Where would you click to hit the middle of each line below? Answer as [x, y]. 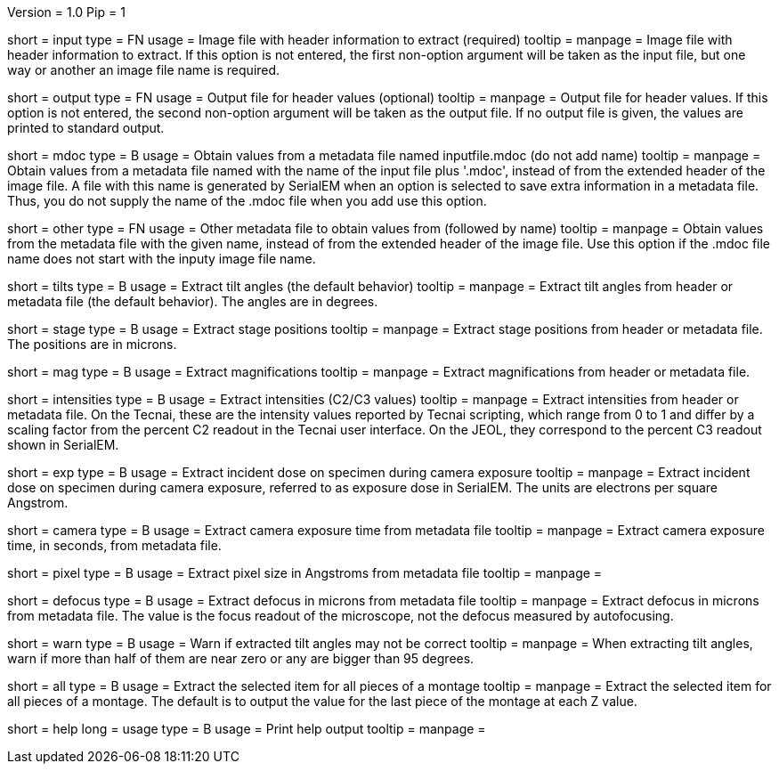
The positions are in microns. [92, 344]
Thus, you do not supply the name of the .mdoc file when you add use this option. [247, 201]
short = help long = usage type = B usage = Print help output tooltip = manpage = [247, 729]
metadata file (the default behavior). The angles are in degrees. [193, 301]
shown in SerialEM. [63, 445]
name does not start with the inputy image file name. [162, 259]
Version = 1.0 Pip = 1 [66, 12]
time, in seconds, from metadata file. [114, 545]
